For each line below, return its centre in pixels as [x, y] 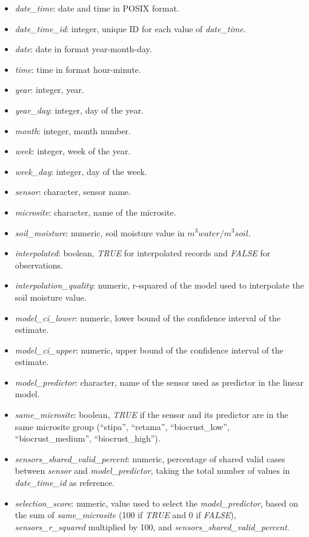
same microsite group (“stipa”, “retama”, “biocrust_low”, [122, 426]
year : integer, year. [49, 90]
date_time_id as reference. [65, 483]
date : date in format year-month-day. [83, 49]
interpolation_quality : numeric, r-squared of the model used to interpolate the [159, 285]
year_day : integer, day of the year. [79, 110]
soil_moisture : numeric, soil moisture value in [100, 232]
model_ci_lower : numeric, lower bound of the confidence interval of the [148, 317]
